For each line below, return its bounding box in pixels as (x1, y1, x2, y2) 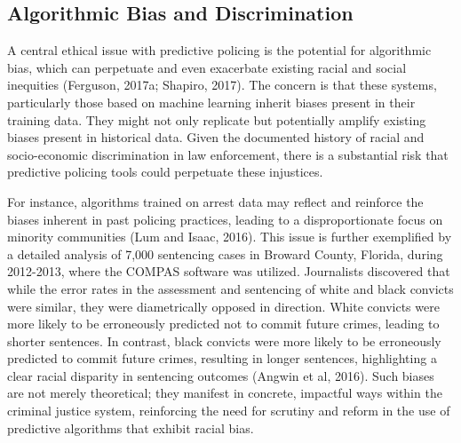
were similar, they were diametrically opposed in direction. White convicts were (7, 297, 440, 315)
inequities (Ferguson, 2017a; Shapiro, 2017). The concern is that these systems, (7, 75, 437, 94)
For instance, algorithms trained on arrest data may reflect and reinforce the (7, 192, 424, 210)
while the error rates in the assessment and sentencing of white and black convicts (7, 279, 454, 297)
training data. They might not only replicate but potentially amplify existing (7, 110, 426, 129)
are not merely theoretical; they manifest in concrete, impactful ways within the (7, 384, 442, 402)
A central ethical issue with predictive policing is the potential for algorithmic (7, 41, 432, 59)
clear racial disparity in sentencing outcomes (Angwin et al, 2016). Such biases (7, 366, 434, 384)
